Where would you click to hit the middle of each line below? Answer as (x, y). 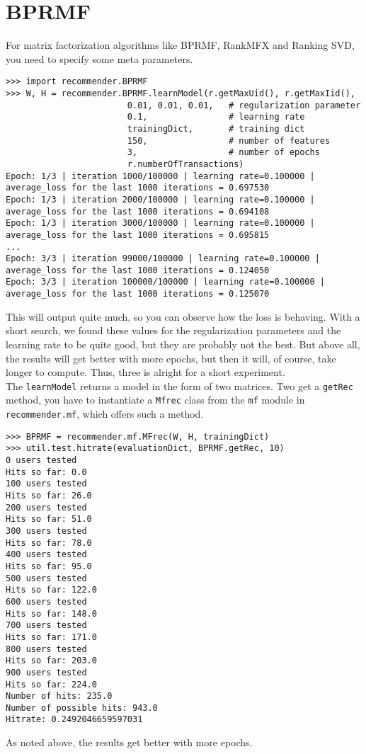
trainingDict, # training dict (216, 128)
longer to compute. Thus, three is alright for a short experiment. (145, 372)
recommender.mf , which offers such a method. (105, 414)
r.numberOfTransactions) (185, 164)
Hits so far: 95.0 (49, 566)
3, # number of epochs (223, 153)
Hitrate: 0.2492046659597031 (74, 720)
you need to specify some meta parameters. (99, 58)
